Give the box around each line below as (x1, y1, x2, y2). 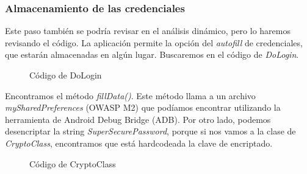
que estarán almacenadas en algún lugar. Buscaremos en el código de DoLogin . (5, 48, 299, 61)
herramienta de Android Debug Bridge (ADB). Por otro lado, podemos (5, 113, 271, 125)
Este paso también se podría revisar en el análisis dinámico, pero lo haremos (5, 24, 291, 37)
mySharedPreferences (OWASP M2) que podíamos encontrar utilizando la (5, 101, 281, 114)
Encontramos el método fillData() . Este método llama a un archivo (5, 89, 256, 102)
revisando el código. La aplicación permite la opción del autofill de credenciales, (5, 36, 303, 49)
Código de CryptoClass (29, 157, 116, 170)
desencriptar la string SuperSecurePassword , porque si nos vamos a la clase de (5, 125, 296, 137)
